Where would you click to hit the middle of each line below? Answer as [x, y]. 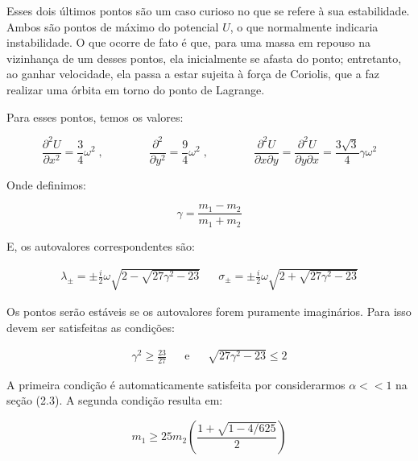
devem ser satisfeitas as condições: [91, 327]
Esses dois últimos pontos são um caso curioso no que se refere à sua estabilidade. [208, 10]
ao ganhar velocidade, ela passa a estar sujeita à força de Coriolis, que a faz [193, 74]
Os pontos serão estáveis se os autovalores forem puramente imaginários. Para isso [209, 311]
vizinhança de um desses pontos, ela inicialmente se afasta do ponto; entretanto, [204, 58]
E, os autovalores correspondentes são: [101, 245]
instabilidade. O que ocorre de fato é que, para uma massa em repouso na [188, 42]
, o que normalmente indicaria [304, 26]
